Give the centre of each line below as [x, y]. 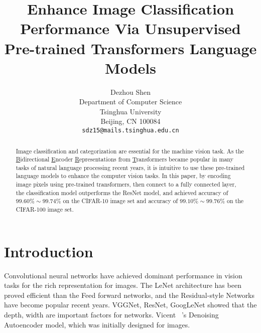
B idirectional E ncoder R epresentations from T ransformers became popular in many [124, 159]
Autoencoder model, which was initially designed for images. [97, 324]
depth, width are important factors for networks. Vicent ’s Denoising [111, 315]
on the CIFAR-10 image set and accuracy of [120, 201]
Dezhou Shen [130, 92]
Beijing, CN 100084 [130, 121]
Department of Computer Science [130, 102]
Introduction [49, 251]
